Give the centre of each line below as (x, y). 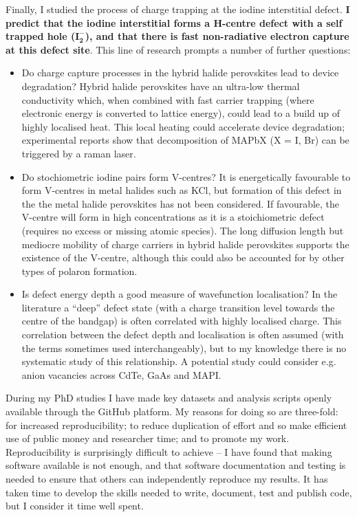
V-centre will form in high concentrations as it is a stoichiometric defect (173, 217)
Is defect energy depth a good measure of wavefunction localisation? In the (180, 294)
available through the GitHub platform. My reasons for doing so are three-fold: (172, 411)
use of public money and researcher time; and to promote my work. (148, 438)
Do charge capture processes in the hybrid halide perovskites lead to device (180, 73)
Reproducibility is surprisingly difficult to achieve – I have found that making (169, 451)
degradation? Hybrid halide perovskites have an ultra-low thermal (161, 86)
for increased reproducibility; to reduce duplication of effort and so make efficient (176, 425)
